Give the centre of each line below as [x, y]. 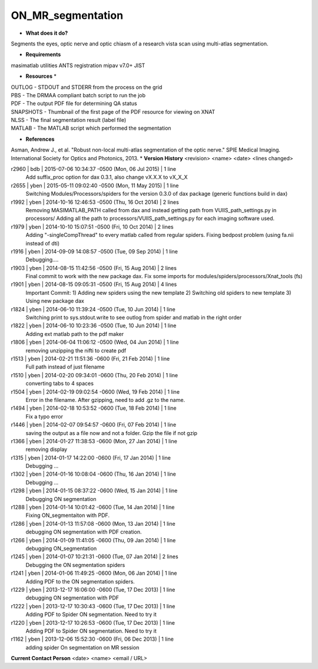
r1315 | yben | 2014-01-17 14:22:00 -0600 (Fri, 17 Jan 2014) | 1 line [91, 457]
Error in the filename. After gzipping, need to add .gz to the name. [105, 400]
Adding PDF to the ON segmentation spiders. [80, 581]
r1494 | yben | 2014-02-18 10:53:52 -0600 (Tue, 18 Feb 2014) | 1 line [94, 408]
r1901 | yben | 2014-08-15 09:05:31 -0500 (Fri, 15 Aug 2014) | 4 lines [94, 284]
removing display [47, 449]
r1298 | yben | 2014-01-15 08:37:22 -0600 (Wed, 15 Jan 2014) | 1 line [94, 491]
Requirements [43, 55]
